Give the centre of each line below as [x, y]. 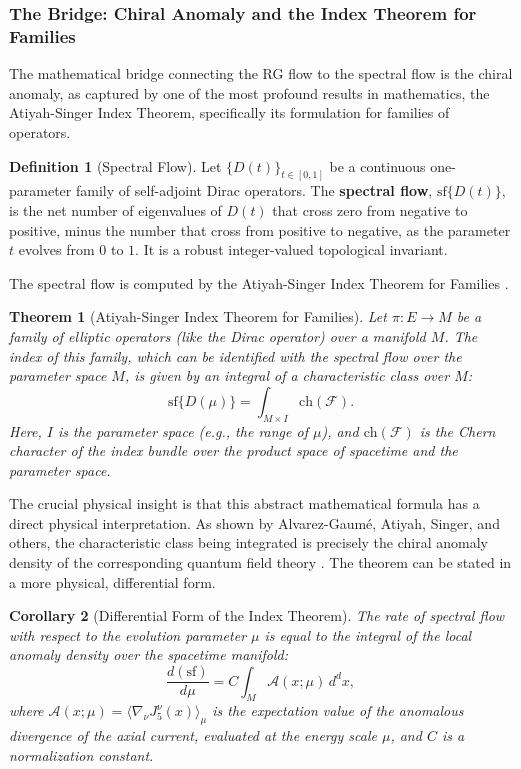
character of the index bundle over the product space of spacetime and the [233, 450]
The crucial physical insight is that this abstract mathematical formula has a [244, 503]
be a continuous [377, 165]
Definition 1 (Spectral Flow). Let [115, 165]
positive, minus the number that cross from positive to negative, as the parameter [260, 229]
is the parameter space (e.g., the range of [182, 430]
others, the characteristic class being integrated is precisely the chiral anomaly [248, 542]
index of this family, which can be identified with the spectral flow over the [235, 355]
